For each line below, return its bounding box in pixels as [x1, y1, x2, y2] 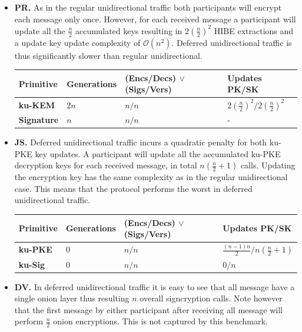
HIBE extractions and [214, 24, 294, 36]
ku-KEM [18, 98, 55, 111]
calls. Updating [240, 159, 296, 171]
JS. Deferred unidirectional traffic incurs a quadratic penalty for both [14, 136, 267, 148]
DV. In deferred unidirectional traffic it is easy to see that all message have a [14, 280, 295, 293]
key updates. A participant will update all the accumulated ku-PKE [35, 147, 281, 160]
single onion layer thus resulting [14, 292, 130, 304]
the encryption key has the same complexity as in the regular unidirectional [14, 171, 288, 183]
